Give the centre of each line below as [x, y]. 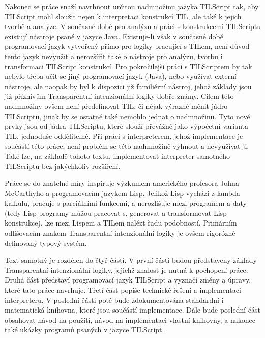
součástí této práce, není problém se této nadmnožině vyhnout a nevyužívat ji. [127, 146]
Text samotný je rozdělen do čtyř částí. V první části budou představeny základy [131, 260]
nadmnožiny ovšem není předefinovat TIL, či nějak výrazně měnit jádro [116, 106]
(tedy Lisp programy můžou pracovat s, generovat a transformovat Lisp [116, 213]
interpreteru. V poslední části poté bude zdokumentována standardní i [114, 300]
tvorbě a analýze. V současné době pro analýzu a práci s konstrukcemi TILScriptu [133, 26]
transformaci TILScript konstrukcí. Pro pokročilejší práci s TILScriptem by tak [128, 66]
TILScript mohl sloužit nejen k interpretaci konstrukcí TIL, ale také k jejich [123, 16]
